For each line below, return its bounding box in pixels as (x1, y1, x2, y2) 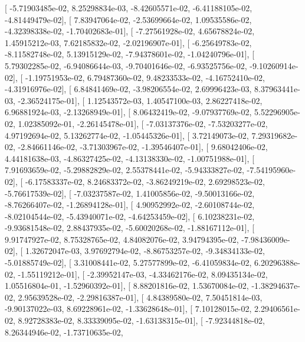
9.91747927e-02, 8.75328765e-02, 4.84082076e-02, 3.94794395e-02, (5, 233, 239, 245)
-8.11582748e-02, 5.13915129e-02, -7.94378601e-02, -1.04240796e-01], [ (5, 48, 255, 60)
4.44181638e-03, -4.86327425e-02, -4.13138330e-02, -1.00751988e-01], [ (5, 152, 255, 164)
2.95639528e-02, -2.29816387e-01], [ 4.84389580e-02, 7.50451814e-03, (18, 291, 263, 303)
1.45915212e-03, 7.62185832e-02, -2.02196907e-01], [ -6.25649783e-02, (5, 36, 252, 48)
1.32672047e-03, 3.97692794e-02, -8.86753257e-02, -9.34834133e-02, (25, 245, 265, 257)
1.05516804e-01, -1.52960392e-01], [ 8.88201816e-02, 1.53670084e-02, (5, 279, 249, 292)
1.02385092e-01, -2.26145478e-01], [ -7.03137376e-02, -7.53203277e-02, (18, 117, 268, 129)
